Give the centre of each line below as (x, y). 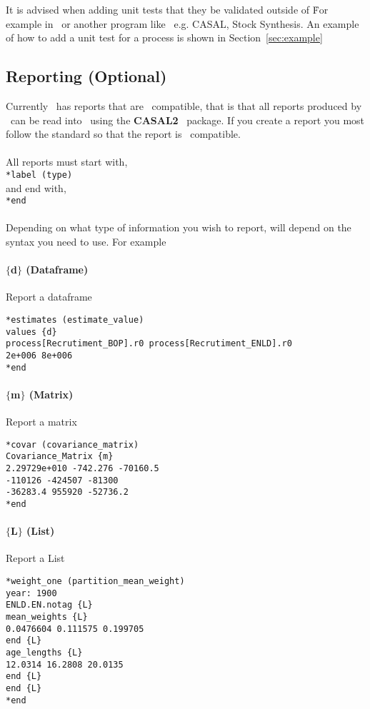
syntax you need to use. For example (86, 242)
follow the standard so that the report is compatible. (123, 134)
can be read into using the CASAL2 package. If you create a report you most (187, 120)
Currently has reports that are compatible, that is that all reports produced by (184, 105)
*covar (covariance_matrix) (72, 444)
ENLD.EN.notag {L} (49, 605)
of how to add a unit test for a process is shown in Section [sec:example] (164, 37)
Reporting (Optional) (86, 76)
